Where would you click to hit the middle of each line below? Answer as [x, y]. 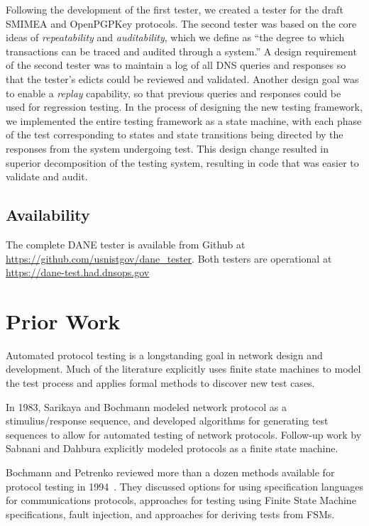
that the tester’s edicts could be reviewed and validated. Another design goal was [182, 78]
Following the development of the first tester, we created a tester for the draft [175, 9]
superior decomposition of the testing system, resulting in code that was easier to [182, 162]
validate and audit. [47, 176]
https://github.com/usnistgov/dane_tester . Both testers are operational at [169, 258]
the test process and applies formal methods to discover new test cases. [160, 383]
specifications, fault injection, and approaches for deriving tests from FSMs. [170, 514]
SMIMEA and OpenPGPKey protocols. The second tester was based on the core [181, 23]
